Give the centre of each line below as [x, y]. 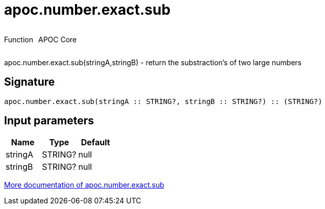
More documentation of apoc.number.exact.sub [84, 185]
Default [95, 142]
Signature [30, 82]
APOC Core [57, 39]
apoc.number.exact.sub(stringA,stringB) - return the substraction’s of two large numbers [153, 62]
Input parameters [49, 121]
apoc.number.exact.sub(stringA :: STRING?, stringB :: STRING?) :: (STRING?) [163, 101]
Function [19, 39]
